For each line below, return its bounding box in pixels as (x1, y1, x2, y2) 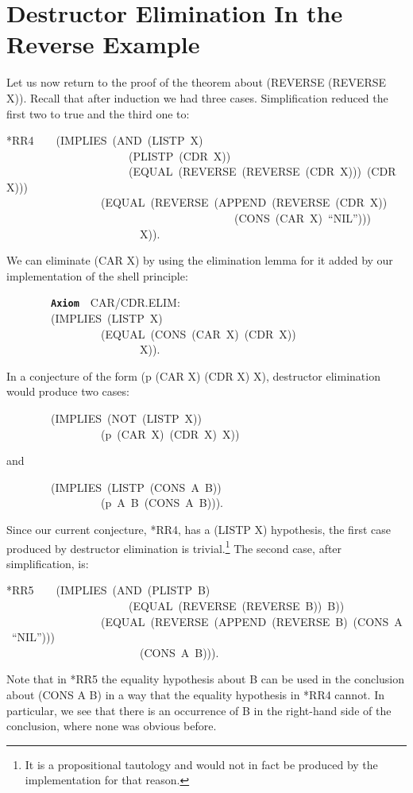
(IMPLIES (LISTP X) (50, 310, 163, 327)
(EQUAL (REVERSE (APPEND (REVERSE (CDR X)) (100, 194, 388, 211)
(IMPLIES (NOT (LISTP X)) (50, 410, 203, 427)
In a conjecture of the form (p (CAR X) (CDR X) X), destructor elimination (6, 367, 380, 384)
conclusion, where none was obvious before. (6, 718, 217, 734)
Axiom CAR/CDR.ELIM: (51, 294, 180, 311)
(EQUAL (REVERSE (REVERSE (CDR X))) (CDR (128, 163, 396, 180)
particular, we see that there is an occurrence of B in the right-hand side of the (6, 702, 392, 718)
